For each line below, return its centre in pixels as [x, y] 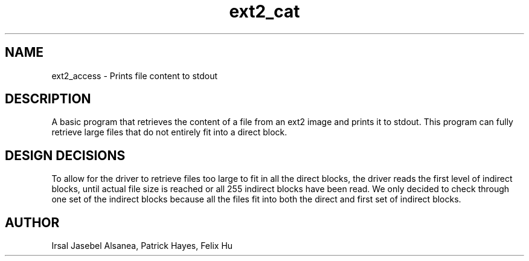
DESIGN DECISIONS [65, 155]
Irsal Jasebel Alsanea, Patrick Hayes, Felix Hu [142, 246]
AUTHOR [32, 222]
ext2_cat [264, 11]
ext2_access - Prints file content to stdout [135, 76]
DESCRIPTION [48, 99]
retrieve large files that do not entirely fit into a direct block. [169, 132]
